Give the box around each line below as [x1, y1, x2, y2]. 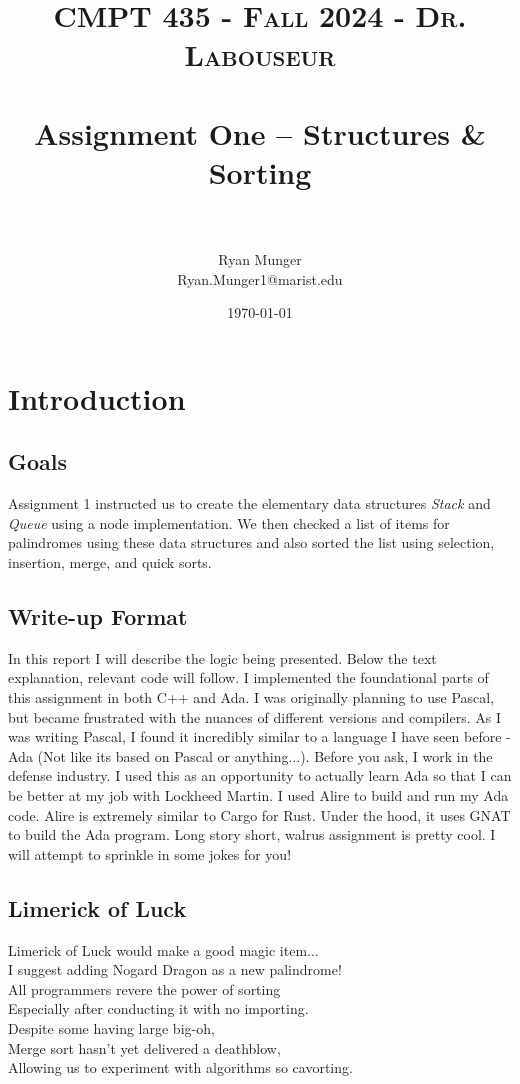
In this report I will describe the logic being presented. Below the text [8, 647, 437, 668]
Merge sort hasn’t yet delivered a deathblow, [8, 1037, 281, 1058]
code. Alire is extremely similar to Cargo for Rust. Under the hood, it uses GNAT [8, 804, 511, 825]
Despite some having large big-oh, [8, 1017, 215, 1038]
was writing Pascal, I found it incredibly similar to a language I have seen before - [8, 726, 511, 747]
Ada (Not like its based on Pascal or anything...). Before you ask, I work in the [8, 745, 493, 766]
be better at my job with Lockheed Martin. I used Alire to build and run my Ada [8, 784, 509, 805]
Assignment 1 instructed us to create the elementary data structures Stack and [8, 493, 491, 514]
